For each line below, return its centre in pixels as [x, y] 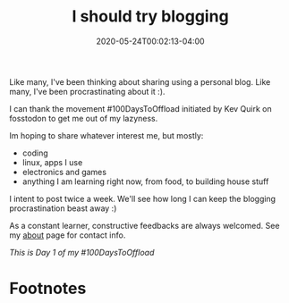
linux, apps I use [52, 162]
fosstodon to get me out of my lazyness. [84, 118]
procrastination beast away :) [63, 208]
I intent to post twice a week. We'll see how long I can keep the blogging [142, 198]
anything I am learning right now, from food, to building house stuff [145, 181]
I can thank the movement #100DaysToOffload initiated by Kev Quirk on [140, 108]
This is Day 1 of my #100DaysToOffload [82, 252]
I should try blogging [150, 17]
